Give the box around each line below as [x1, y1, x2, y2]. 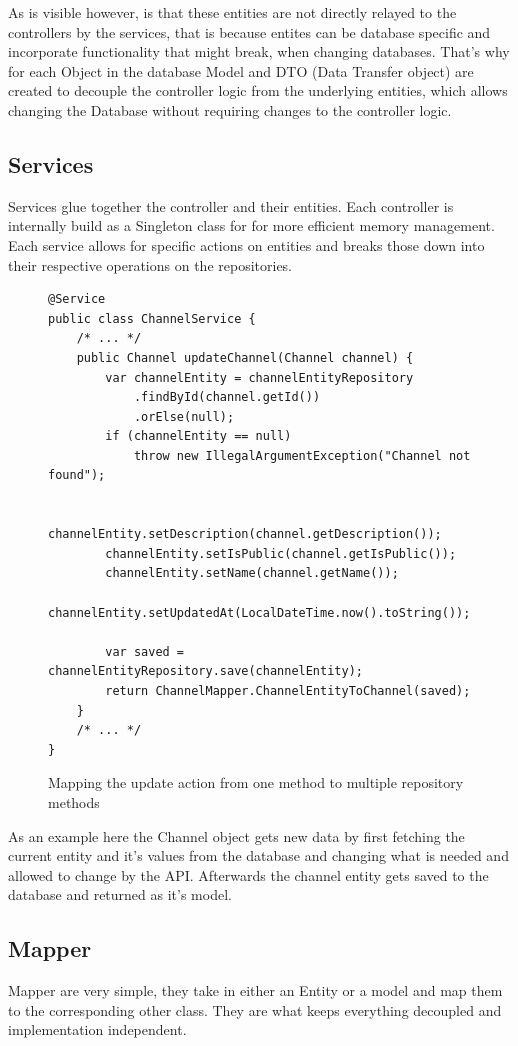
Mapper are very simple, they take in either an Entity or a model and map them [8, 980, 503, 1001]
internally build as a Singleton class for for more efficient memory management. [8, 215, 495, 236]
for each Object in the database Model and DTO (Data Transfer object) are [8, 60, 474, 81]
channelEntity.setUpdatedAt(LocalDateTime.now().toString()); [48, 605, 471, 620]
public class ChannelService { [48, 311, 256, 326]
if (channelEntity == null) [105, 429, 292, 444]
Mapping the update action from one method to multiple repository [48, 772, 464, 793]
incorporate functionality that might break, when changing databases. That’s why [8, 41, 510, 62]
